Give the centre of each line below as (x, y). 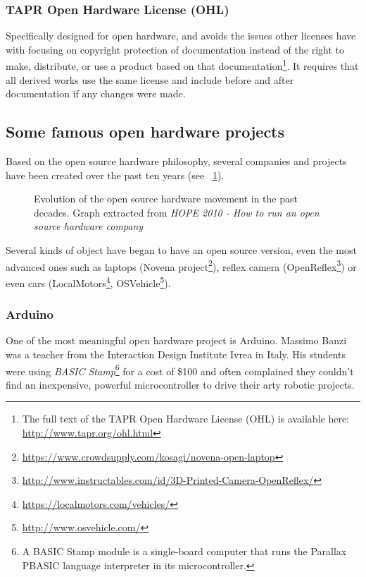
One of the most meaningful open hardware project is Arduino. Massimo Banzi (176, 340)
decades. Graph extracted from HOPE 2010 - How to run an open (177, 212)
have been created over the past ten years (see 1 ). (115, 175)
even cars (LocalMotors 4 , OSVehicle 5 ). (88, 281)
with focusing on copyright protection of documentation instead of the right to (175, 49)
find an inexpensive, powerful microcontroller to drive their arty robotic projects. (180, 384)
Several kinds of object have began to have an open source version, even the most (181, 250)
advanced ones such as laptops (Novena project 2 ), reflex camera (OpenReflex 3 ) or (181, 265)
